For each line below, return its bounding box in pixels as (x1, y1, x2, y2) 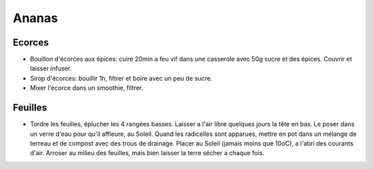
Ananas (12, 10, 58, 26)
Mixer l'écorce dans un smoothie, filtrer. (30, 83, 144, 92)
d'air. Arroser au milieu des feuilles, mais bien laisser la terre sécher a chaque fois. (30, 149, 265, 157)
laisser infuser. (30, 64, 72, 72)
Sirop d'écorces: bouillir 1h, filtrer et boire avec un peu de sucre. (30, 74, 213, 82)
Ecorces (12, 37, 49, 48)
